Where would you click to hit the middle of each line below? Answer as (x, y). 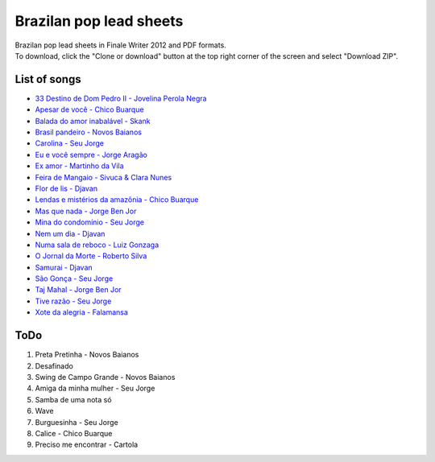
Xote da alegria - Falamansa (82, 312)
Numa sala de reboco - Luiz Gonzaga (97, 245)
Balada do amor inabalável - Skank (93, 121)
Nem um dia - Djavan (70, 233)
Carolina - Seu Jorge (70, 143)
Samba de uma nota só (73, 399)
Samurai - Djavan (64, 267)
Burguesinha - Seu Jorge (77, 422)
